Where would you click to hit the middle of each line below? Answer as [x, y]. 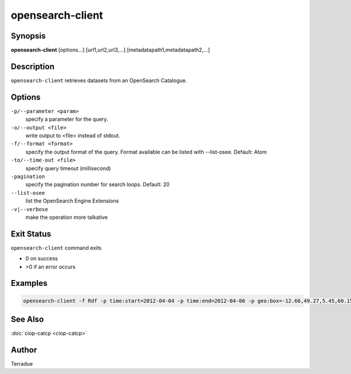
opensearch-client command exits [56, 247]
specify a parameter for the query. [67, 119]
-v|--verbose [30, 209]
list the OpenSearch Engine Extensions [72, 201]
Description [33, 66]
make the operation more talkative [67, 217]
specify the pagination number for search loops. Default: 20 [97, 184]
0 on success [42, 258]
